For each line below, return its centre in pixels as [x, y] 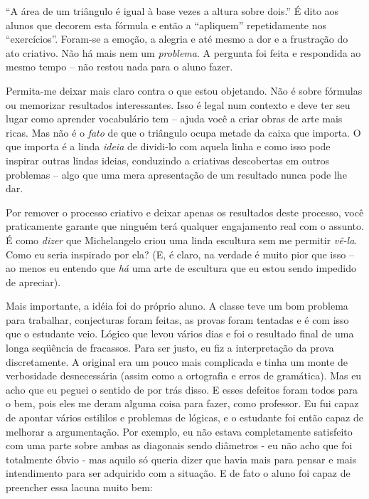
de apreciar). [33, 282]
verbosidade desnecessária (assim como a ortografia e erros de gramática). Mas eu [184, 375]
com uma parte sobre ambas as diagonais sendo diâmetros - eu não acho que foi [179, 445]
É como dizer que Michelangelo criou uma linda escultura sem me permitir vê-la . [182, 240]
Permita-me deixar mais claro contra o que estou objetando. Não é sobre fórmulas [184, 90]
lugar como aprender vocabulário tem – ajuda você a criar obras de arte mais [174, 119]
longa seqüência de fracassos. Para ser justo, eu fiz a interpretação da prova [170, 348]
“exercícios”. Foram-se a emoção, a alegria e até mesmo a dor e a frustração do [177, 39]
